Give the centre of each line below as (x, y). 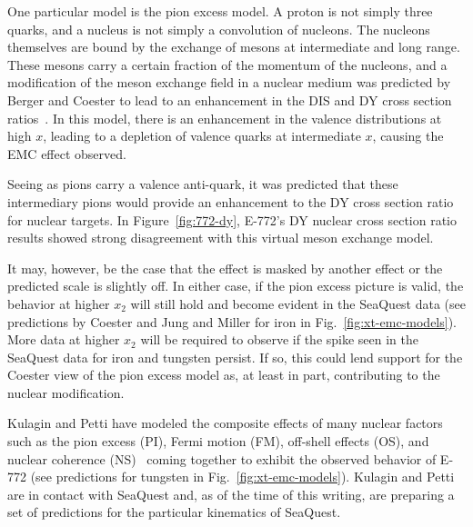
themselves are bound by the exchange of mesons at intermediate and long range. (234, 47)
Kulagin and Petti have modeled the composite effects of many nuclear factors (225, 423)
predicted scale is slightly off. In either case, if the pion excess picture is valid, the (236, 286)
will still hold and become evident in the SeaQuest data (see (298, 303)
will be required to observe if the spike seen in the (280, 339)
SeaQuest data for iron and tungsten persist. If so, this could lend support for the (235, 357)
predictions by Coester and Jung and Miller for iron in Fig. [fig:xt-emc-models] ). (232, 321)
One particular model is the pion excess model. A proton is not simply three (220, 11)
